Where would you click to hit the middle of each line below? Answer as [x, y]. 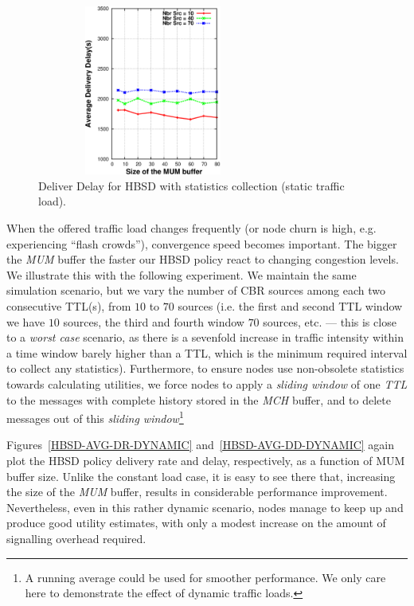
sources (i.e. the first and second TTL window [290, 305]
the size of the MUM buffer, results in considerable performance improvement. [197, 492]
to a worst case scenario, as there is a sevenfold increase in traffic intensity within [205, 337]
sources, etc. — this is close [330, 321]
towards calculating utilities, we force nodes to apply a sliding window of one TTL [207, 383]
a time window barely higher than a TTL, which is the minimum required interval [207, 352]
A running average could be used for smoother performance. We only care [205, 577]
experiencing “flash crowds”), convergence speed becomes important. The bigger [202, 243]
